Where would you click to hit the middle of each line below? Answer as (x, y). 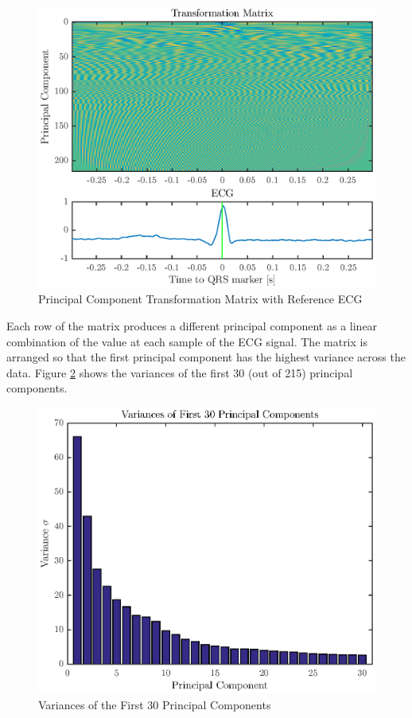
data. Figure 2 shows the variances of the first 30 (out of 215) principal (180, 372)
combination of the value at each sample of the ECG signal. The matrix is (187, 341)
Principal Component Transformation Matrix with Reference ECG (200, 299)
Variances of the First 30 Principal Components (155, 704)
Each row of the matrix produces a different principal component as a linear (192, 326)
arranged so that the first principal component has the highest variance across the (206, 357)
